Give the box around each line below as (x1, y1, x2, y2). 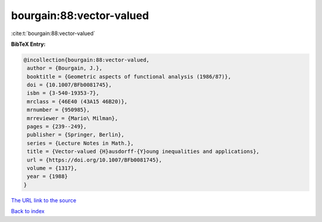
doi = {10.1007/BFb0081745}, (27, 82, 112, 89)
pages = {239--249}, (27, 123, 87, 130)
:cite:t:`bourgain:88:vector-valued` (11, 30, 95, 37)
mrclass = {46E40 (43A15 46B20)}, (27, 98, 128, 105)
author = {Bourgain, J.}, (27, 65, 103, 71)
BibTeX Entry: (11, 40, 46, 48)
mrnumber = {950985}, (27, 107, 90, 113)
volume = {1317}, (27, 165, 78, 171)
